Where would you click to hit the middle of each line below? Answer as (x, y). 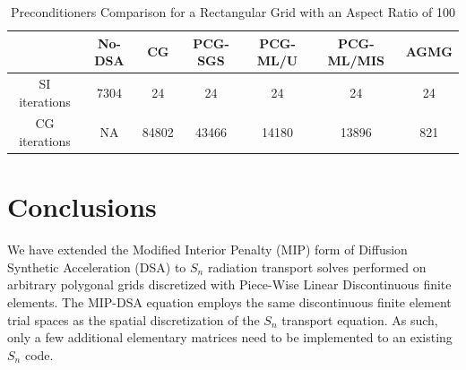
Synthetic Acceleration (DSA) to (97, 267)
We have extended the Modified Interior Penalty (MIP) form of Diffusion (207, 250)
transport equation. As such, (360, 319)
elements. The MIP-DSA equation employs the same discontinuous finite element (229, 302)
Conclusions (82, 207)
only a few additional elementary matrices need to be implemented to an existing (230, 337)
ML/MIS (356, 60)
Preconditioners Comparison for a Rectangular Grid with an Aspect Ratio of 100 (233, 12)
